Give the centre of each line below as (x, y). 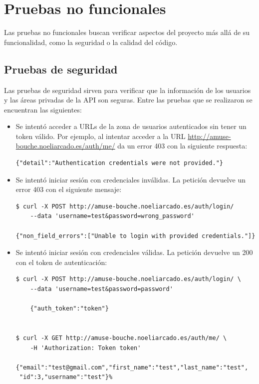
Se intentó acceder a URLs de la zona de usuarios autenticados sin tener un (131, 126)
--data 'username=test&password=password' (102, 289)
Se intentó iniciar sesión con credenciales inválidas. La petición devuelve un (131, 179)
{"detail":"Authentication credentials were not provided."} (120, 163)
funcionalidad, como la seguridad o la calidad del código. (91, 42)
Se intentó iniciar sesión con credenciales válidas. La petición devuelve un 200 (134, 252)
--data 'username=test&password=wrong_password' (112, 216)
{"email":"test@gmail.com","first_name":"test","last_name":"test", (132, 367)
